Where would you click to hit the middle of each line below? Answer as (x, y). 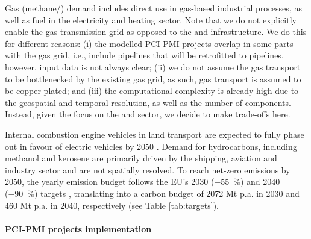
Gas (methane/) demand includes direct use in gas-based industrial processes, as (153, 8)
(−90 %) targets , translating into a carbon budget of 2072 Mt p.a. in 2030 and (152, 193)
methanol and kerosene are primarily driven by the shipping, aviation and (141, 158)
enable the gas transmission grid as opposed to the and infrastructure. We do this (156, 32)
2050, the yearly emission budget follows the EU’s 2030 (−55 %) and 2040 (143, 182)
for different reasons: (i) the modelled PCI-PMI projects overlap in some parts (149, 43)
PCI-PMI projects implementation (78, 228)
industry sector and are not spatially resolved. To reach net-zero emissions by (148, 169)
